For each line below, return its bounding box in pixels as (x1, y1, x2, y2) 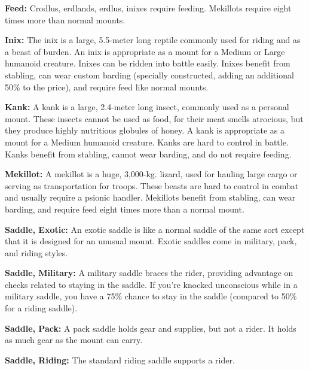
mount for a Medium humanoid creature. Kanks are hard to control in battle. (5, 135, 289, 148)
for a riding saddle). (5, 302, 78, 314)
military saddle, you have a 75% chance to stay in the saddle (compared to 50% (5, 290, 297, 302)
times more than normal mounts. (5, 13, 126, 26)
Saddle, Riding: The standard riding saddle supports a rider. (5, 353, 235, 366)
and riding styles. (5, 246, 68, 259)
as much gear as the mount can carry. (5, 333, 143, 346)
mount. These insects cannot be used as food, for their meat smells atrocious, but (5, 112, 304, 125)
